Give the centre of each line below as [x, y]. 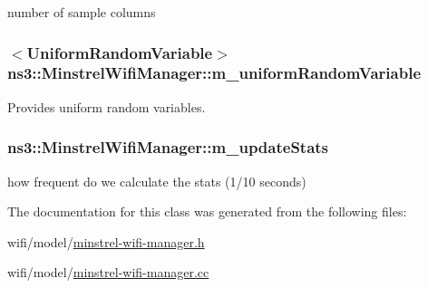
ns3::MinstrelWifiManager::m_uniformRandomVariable [214, 73]
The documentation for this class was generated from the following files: [207, 211]
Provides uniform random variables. [107, 106]
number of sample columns [82, 12]
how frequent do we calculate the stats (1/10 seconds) [157, 181]
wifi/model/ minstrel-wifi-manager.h [106, 241]
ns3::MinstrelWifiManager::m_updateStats [168, 147]
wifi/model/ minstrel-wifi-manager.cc [108, 272]
